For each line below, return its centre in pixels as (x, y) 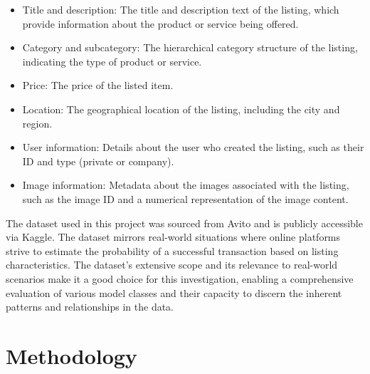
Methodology (72, 355)
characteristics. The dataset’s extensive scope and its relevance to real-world (172, 265)
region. (37, 123)
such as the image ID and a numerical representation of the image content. (185, 198)
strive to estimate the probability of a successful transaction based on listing (172, 250)
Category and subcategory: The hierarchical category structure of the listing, (190, 47)
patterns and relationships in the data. (90, 307)
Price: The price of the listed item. (98, 85)
